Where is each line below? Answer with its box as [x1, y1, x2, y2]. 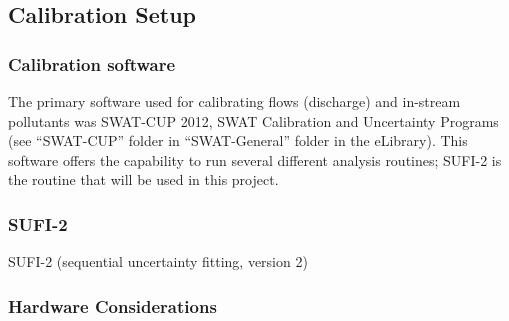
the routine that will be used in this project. [8, 169, 279, 190]
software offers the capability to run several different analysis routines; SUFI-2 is [8, 149, 502, 170]
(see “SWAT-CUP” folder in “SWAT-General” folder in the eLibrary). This [8, 130, 468, 151]
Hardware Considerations [8, 293, 217, 318]
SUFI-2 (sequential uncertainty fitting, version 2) [8, 251, 308, 272]
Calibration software [8, 51, 176, 76]
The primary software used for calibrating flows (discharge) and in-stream [8, 91, 461, 111]
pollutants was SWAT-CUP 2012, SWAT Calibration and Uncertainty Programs [8, 110, 499, 131]
